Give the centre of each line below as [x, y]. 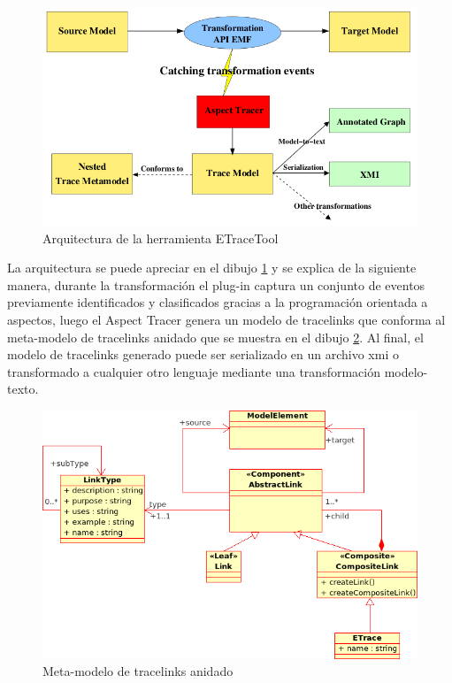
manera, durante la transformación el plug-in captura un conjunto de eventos [216, 284]
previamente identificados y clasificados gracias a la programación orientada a [218, 302]
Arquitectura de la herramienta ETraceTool [161, 238]
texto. [23, 389]
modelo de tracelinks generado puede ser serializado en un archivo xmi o [203, 354]
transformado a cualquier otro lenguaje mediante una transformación [194, 371]
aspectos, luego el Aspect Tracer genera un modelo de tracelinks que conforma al [226, 319]
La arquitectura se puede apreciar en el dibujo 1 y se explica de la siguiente [212, 268]
